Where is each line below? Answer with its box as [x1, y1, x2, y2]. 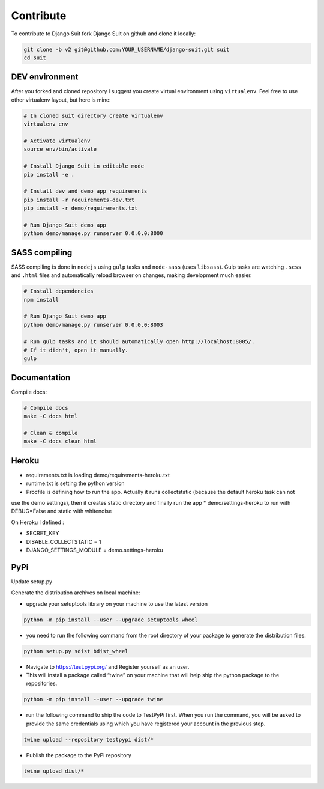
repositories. [26, 680, 58, 687]
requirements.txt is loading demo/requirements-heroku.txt [26, 471, 170, 478]
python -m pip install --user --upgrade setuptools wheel [23, 616, 198, 623]
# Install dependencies [23, 288, 94, 294]
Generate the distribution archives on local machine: [11, 589, 140, 596]
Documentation [11, 373, 71, 383]
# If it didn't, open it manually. [23, 346, 128, 353]
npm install [23, 296, 59, 303]
